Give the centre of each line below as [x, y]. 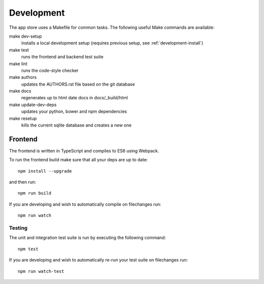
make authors [23, 77]
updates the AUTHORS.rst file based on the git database [78, 84]
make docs [20, 91]
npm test [28, 249]
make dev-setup [25, 36]
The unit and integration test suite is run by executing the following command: [88, 238]
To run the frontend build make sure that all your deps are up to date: [78, 160]
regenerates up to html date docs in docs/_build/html [75, 98]
